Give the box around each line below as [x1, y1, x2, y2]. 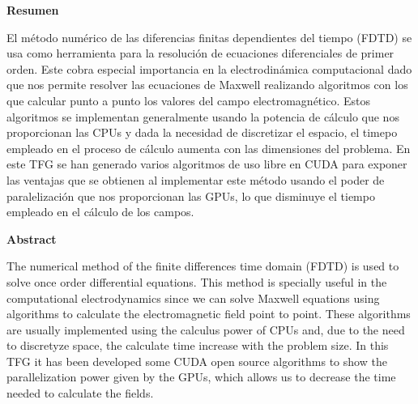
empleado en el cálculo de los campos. [6, 203, 194, 220]
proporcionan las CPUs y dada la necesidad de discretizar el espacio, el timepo [6, 124, 398, 141]
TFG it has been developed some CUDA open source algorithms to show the [6, 352, 387, 369]
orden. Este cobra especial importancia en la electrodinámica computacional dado [6, 60, 412, 77]
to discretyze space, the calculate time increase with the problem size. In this [6, 337, 389, 354]
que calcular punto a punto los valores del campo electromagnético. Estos [6, 91, 370, 108]
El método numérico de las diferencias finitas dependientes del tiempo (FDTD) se [6, 28, 412, 45]
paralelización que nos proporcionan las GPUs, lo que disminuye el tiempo [6, 187, 375, 204]
